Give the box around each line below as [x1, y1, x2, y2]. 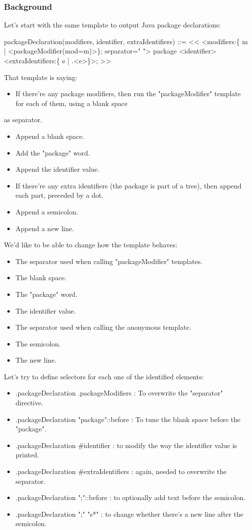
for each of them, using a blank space [15, 98, 127, 108]
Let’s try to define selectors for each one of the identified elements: [4, 371, 204, 381]
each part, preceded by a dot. [15, 190, 104, 200]
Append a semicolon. [15, 206, 78, 216]
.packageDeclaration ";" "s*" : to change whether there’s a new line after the [15, 508, 244, 519]
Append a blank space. [15, 131, 84, 141]
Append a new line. [15, 223, 74, 233]
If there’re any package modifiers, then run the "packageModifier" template [15, 88, 241, 99]
